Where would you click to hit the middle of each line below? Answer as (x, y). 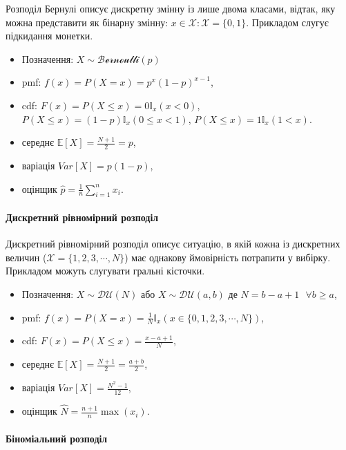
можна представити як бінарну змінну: (87, 22)
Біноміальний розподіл (57, 438)
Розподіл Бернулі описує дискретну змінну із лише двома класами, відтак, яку (171, 8)
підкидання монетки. (49, 36)
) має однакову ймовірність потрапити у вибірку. (228, 257)
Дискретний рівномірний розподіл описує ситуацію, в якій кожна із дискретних (173, 244)
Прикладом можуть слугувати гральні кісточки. (105, 271)
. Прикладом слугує (287, 22)
